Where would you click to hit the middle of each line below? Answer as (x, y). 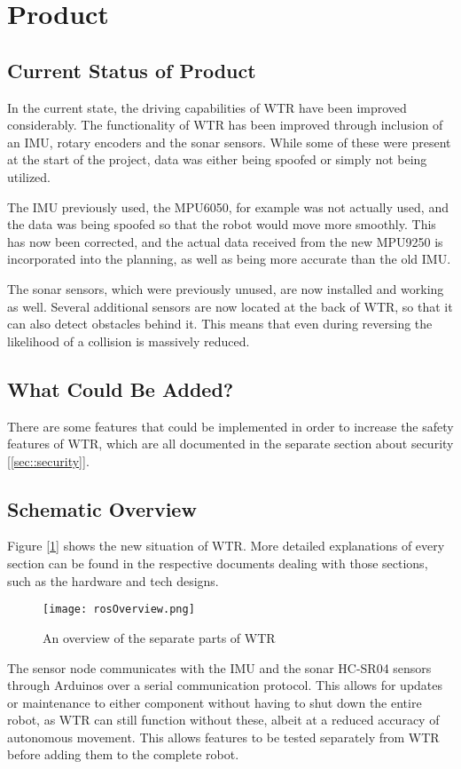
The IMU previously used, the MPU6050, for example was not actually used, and (228, 206)
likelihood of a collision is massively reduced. (129, 341)
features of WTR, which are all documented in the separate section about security (230, 444)
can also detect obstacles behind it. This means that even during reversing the (220, 324)
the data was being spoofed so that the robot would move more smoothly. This (222, 224)
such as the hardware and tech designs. (113, 580)
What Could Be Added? (121, 388)
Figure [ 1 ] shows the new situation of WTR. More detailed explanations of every (226, 546)
